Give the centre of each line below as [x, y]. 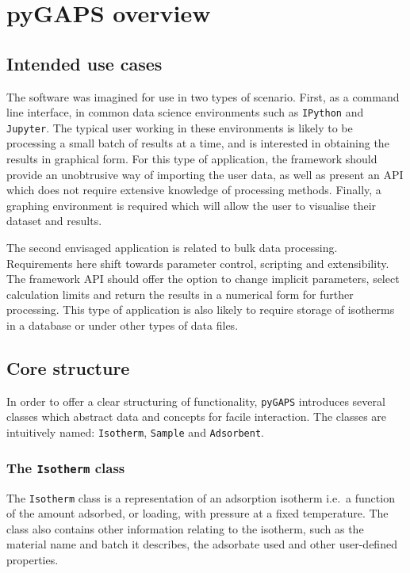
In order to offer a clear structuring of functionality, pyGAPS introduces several [196, 401]
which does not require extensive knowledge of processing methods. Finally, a [194, 190]
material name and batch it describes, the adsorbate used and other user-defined [202, 544]
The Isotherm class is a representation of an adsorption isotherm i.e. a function [201, 497]
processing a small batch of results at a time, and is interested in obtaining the [198, 143]
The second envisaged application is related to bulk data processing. [172, 248]
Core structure [68, 368]
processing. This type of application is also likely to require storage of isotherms [201, 309]
